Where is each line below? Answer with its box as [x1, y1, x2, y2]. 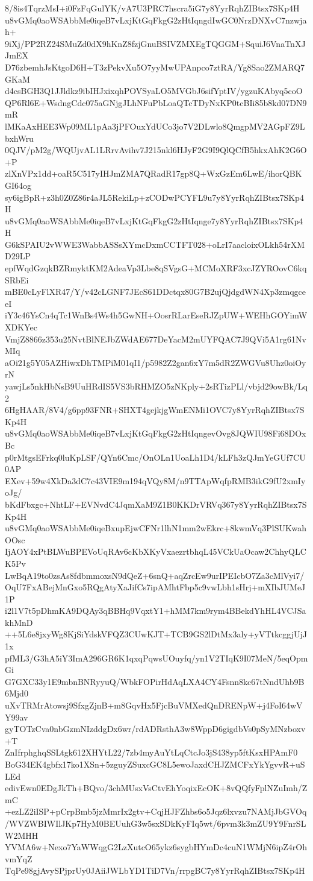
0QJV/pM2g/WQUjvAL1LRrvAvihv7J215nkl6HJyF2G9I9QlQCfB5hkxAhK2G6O [5, 144, 307, 156]
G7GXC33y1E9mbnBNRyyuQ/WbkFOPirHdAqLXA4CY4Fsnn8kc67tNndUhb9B [5, 675, 305, 687]
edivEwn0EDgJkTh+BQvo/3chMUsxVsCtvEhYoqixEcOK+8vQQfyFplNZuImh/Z [5, 782, 308, 794]
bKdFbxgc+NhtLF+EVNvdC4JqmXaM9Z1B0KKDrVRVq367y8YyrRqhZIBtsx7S [5, 497, 307, 510]
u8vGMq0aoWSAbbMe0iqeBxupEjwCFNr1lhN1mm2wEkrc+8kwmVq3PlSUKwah [5, 522, 306, 534]
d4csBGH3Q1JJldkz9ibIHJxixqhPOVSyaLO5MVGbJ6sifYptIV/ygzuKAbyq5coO [5, 84, 303, 97]
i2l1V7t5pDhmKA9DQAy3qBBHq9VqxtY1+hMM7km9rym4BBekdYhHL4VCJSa [5, 604, 306, 617]
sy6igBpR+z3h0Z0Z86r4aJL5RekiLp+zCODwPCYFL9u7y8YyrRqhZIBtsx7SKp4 [5, 191, 304, 203]
